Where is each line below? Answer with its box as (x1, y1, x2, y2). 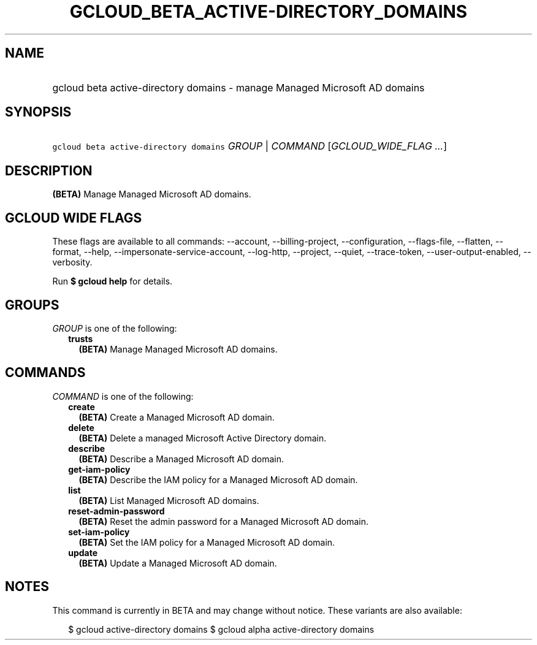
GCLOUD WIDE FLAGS (5, 210, 142, 226)
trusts (68, 333, 93, 344)
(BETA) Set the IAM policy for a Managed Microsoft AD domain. (78, 536, 335, 548)
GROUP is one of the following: (52, 322, 177, 334)
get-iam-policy (68, 464, 131, 475)
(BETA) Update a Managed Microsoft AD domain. (78, 557, 277, 568)
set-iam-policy (68, 526, 130, 537)
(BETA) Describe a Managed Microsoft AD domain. (78, 453, 284, 464)
